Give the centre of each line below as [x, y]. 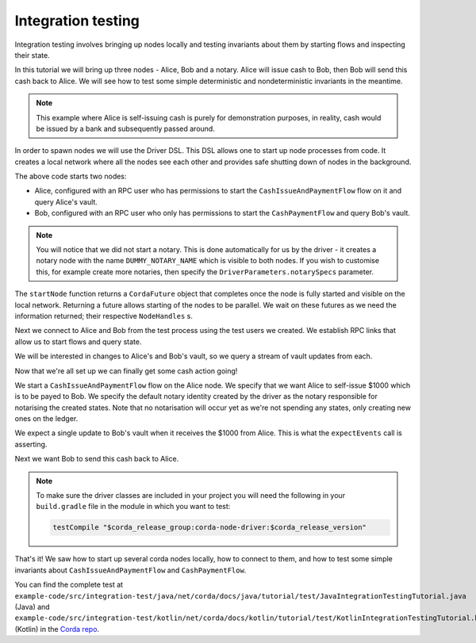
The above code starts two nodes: [71, 176]
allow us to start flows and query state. [78, 342]
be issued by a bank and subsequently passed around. [126, 128]
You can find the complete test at [69, 585]
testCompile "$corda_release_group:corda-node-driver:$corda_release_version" [209, 528]
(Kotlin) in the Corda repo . [57, 629]
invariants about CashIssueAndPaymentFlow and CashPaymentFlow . [131, 570]
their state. [33, 55]
